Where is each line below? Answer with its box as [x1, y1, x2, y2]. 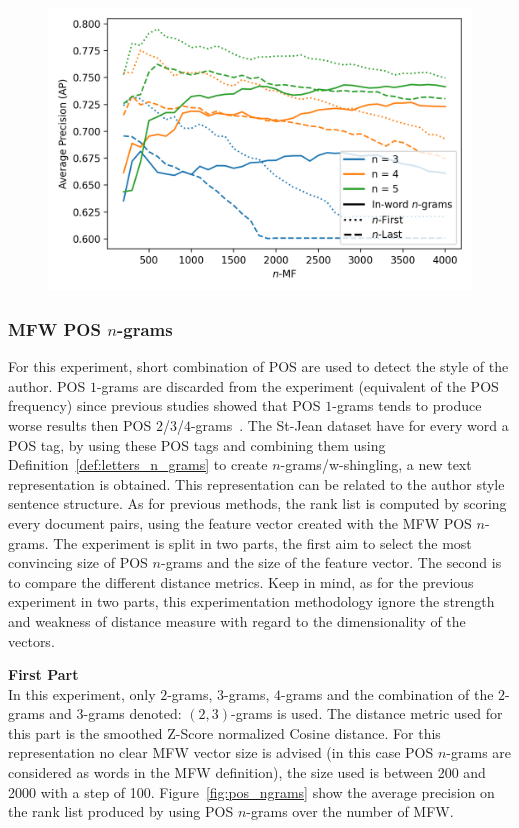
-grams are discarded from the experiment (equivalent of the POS [96, 375, 499, 396]
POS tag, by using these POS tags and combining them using [8, 434, 386, 455]
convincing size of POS [8, 552, 148, 573]
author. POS [8, 375, 86, 396]
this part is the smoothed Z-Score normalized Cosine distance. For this [8, 722, 441, 743]
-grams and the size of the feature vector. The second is [160, 552, 502, 573]
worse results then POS [8, 414, 152, 435]
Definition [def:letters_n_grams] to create [8, 454, 268, 475]
